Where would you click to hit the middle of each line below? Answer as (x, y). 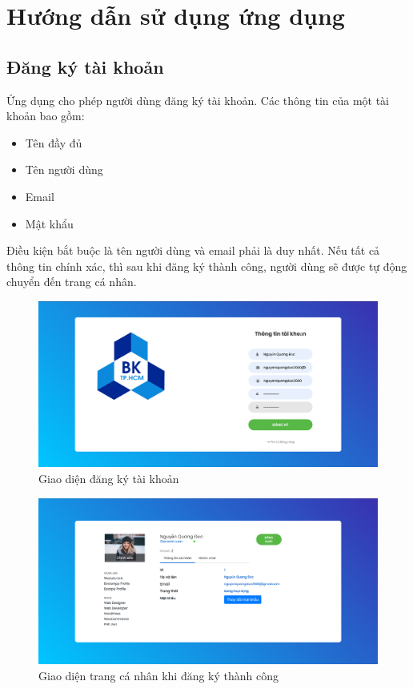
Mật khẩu (49, 223)
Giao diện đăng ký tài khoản (109, 478)
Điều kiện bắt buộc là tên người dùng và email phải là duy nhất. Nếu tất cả (193, 250)
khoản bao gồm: (46, 116)
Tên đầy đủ (54, 142)
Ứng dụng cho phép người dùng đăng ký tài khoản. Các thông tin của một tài (198, 100)
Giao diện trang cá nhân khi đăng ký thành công (159, 675)
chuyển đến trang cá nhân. (72, 282)
